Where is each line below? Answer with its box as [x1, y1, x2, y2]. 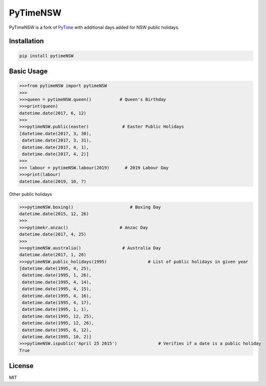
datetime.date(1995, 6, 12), [22, 327, 92, 333]
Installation [9, 37, 44, 45]
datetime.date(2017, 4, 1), [22, 144, 89, 150]
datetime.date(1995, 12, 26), [22, 320, 95, 326]
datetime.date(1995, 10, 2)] [22, 334, 92, 339]
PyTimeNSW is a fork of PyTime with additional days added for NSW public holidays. [9, 24, 180, 30]
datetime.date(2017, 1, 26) [19, 252, 86, 258]
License [9, 362, 34, 370]
